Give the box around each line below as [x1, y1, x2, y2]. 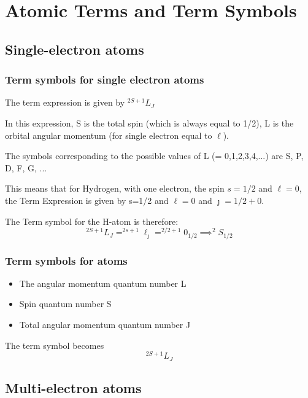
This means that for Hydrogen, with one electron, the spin [5, 182, 225, 195]
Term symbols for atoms [5, 252, 128, 268]
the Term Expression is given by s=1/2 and [5, 193, 169, 206]
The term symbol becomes [5, 338, 104, 351]
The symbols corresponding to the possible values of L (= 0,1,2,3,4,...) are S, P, [5, 149, 304, 162]
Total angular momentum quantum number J [19, 318, 191, 331]
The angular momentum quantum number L [19, 276, 187, 289]
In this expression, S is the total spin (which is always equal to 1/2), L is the [5, 116, 294, 129]
